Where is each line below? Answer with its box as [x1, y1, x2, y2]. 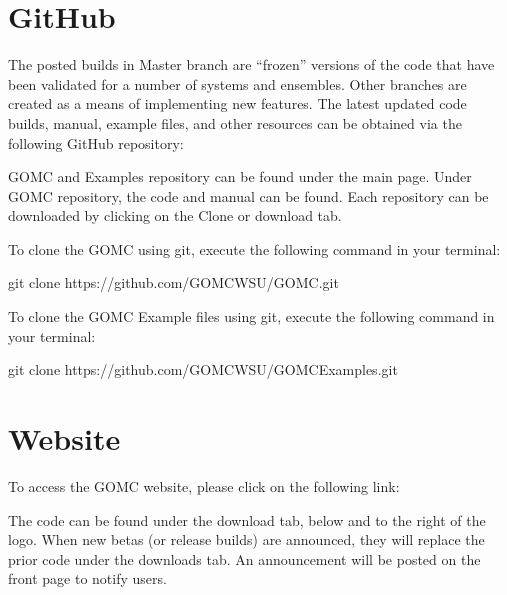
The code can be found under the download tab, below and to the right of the [8, 509, 486, 530]
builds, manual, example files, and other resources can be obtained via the [8, 112, 462, 133]
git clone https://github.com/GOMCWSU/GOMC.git [8, 272, 339, 293]
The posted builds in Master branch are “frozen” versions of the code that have [8, 54, 495, 75]
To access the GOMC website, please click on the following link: [8, 475, 400, 496]
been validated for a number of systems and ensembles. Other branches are [8, 73, 467, 94]
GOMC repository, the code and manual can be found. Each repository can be [8, 185, 489, 206]
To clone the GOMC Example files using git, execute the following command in [8, 306, 495, 327]
